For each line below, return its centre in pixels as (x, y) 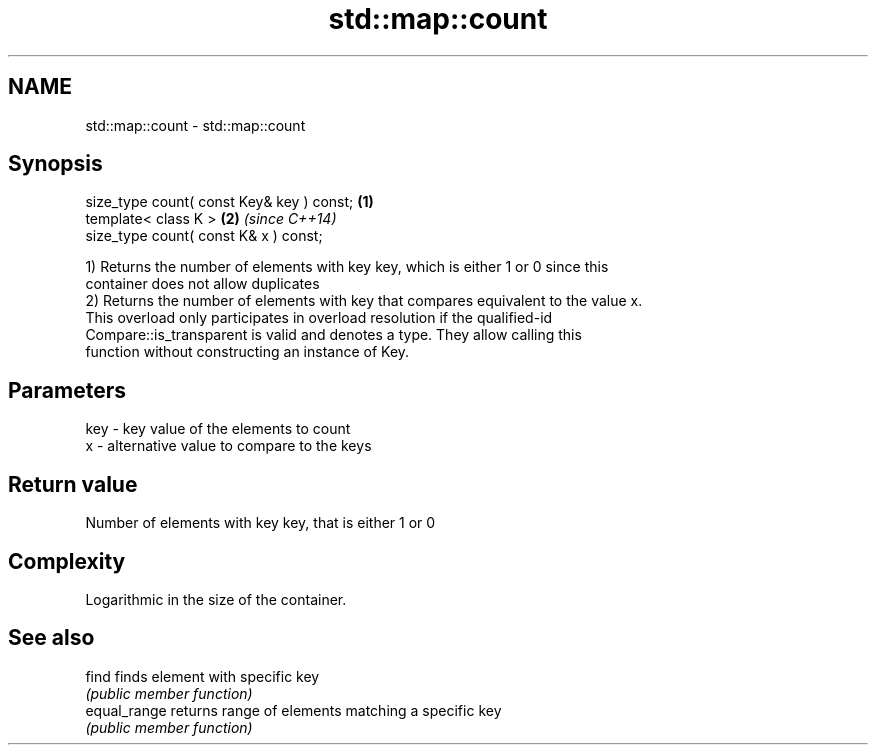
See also (51, 638)
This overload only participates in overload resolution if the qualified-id (319, 318)
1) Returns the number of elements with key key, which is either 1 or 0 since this (347, 267)
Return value (73, 484)
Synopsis (55, 164)
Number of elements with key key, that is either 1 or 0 (260, 523)
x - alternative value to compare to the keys (228, 446)
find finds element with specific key (202, 676)
